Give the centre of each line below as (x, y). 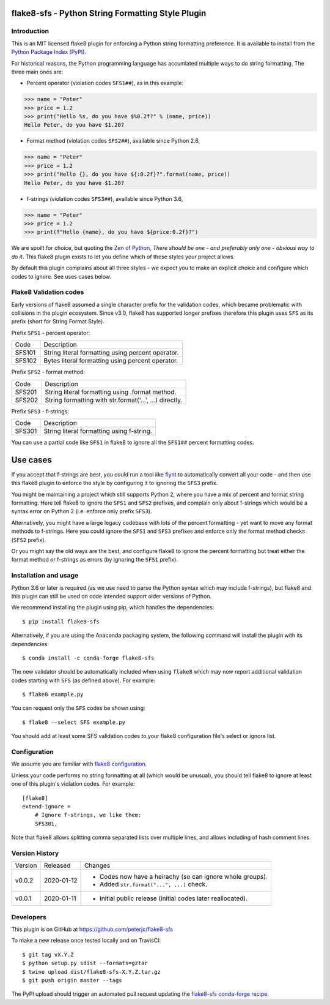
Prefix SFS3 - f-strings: (40, 411)
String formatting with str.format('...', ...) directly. (114, 400)
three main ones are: (37, 72)
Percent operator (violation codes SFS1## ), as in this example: (105, 83)
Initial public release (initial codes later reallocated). (173, 898)
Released (57, 865)
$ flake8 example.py (53, 694)
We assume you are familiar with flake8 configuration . (79, 764)
